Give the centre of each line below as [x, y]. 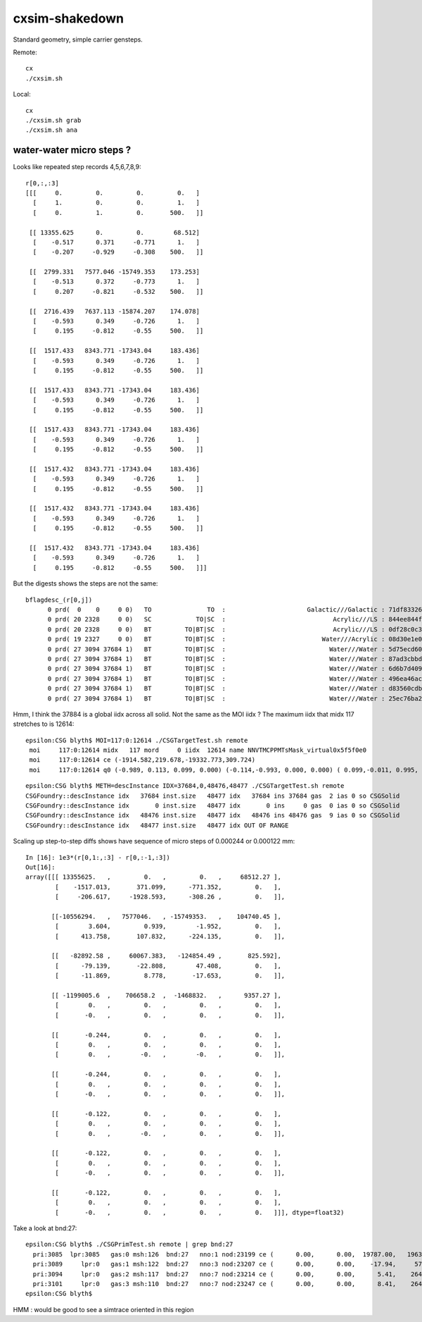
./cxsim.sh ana [52, 130]
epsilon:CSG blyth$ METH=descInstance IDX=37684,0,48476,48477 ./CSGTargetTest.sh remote [185, 786]
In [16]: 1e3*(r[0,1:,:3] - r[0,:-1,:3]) [98, 857]
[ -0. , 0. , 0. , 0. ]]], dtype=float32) [200, 1212]
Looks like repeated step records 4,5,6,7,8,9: [77, 167]
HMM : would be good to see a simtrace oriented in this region [103, 1309]
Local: [22, 94]
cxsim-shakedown [69, 18]
